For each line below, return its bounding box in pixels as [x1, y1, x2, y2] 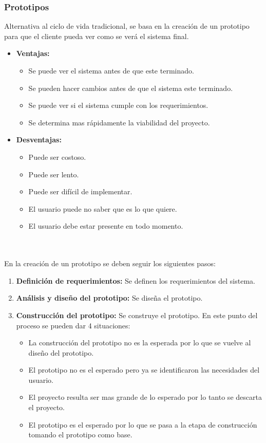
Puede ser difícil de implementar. [28, 186, 132, 197]
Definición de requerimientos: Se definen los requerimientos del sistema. [16, 275, 255, 286]
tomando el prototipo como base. [28, 429, 132, 440]
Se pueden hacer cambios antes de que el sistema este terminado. [28, 82, 233, 93]
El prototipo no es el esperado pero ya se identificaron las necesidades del [28, 364, 260, 375]
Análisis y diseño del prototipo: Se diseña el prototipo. [16, 292, 203, 303]
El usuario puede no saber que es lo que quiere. [28, 203, 177, 214]
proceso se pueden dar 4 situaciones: [16, 320, 130, 330]
